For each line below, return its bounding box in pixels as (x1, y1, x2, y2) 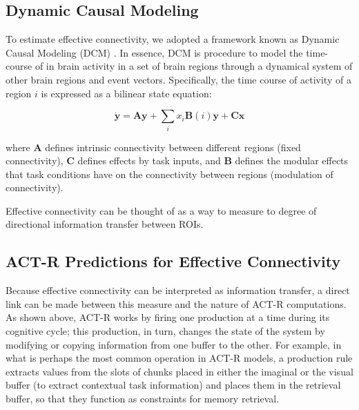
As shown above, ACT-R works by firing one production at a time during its (6, 310, 330, 324)
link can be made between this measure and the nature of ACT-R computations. (6, 296, 347, 311)
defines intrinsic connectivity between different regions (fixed (45, 139, 301, 154)
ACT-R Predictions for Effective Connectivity (6, 251, 341, 272)
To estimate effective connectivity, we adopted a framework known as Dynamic (6, 32, 340, 46)
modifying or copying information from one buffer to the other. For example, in (6, 337, 342, 351)
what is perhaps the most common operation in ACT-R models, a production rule (6, 351, 353, 365)
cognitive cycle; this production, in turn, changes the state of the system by (6, 324, 325, 338)
